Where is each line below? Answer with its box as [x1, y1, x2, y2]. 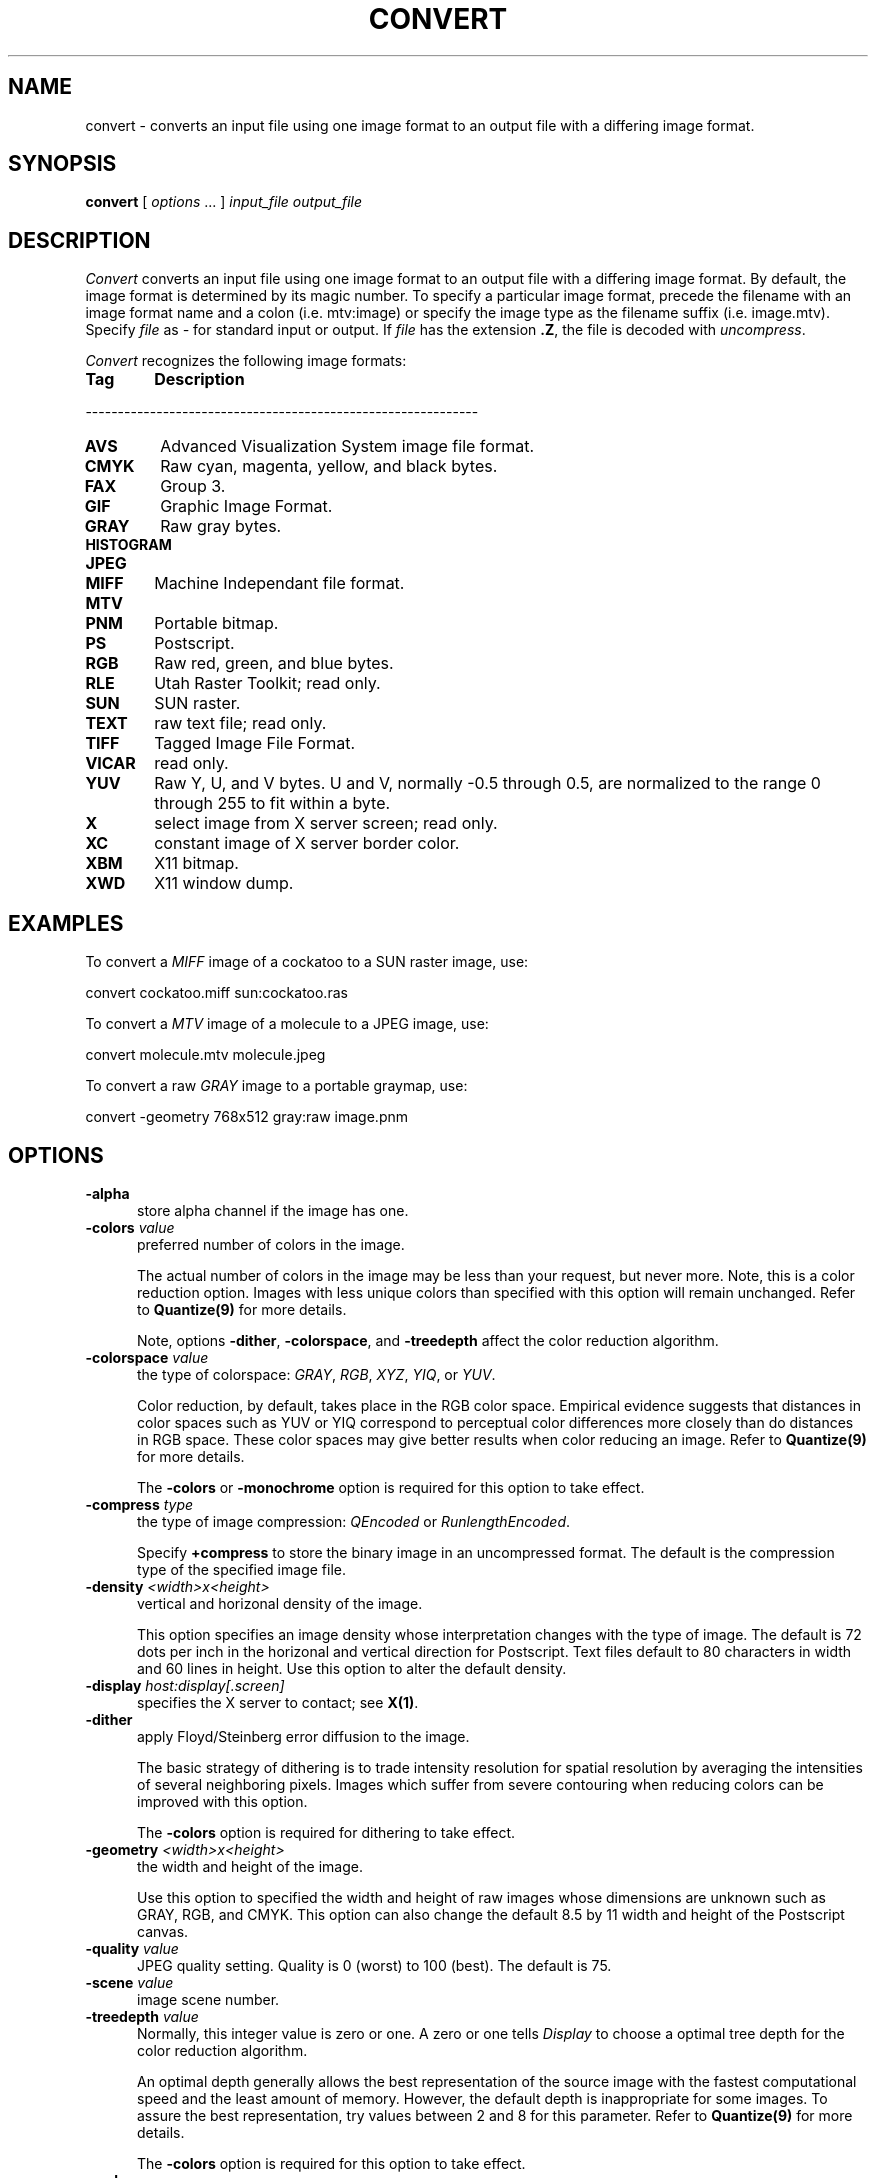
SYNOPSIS [8, 151, 117, 177]
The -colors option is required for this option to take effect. [137, 2154, 526, 2172]
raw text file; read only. [154, 713, 327, 734]
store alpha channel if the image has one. [137, 1201, 409, 1219]
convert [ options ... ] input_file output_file [85, 193, 363, 211]
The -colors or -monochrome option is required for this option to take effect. [137, 1478, 645, 1496]
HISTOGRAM [85, 536, 172, 554]
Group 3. [160, 476, 226, 497]
